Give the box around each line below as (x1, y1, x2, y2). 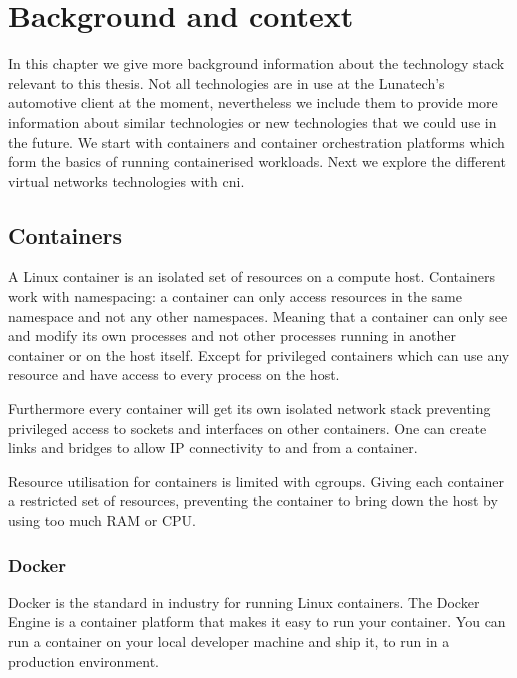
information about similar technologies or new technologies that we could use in (8, 111, 497, 132)
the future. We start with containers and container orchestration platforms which (8, 131, 505, 152)
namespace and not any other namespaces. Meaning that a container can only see (8, 305, 508, 326)
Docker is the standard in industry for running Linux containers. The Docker (8, 591, 480, 612)
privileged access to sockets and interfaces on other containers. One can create (8, 417, 487, 438)
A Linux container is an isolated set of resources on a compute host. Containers (8, 266, 495, 287)
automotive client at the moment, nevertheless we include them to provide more (8, 92, 498, 113)
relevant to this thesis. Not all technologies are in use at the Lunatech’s (8, 72, 445, 93)
